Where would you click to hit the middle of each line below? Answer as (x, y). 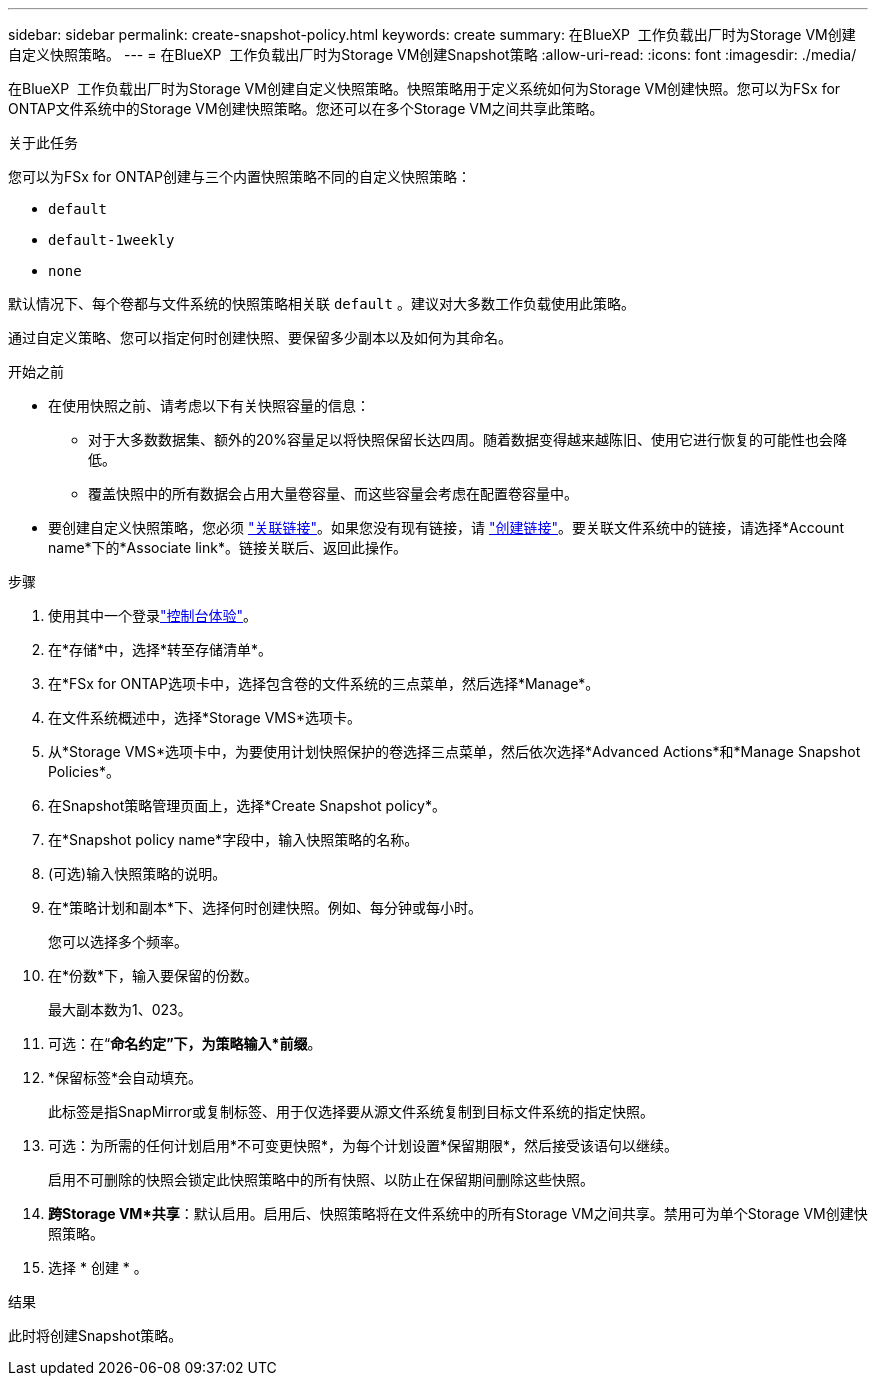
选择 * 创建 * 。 (98, 1267)
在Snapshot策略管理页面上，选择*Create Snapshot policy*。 (247, 805)
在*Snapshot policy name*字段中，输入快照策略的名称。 (233, 839)
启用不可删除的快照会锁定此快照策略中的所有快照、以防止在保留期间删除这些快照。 (321, 1179)
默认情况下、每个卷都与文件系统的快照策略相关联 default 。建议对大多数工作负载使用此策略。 (321, 303)
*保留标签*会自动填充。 (125, 1077)
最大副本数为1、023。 (120, 1009)
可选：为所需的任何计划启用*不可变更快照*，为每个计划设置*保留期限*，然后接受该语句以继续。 (363, 1145)
